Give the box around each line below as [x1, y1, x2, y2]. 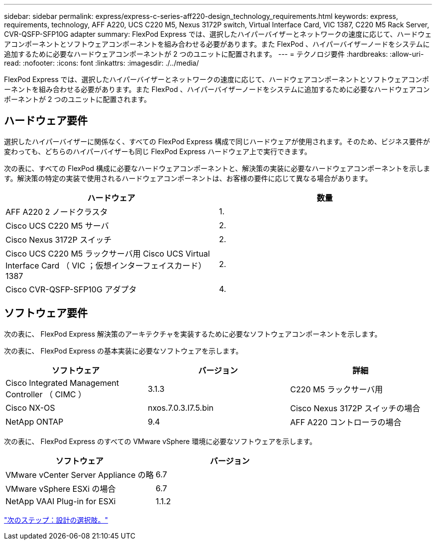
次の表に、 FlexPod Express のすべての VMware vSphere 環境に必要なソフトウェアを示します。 [4, 437, 317, 446]
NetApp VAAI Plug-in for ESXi [5, 496, 116, 506]
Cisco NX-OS [5, 402, 55, 413]
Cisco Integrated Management [5, 377, 119, 388]
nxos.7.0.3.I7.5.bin [147, 402, 214, 413]
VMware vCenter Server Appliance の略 [5, 469, 154, 480]
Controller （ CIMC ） [5, 389, 87, 399]
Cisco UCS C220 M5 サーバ [5, 220, 109, 231]
